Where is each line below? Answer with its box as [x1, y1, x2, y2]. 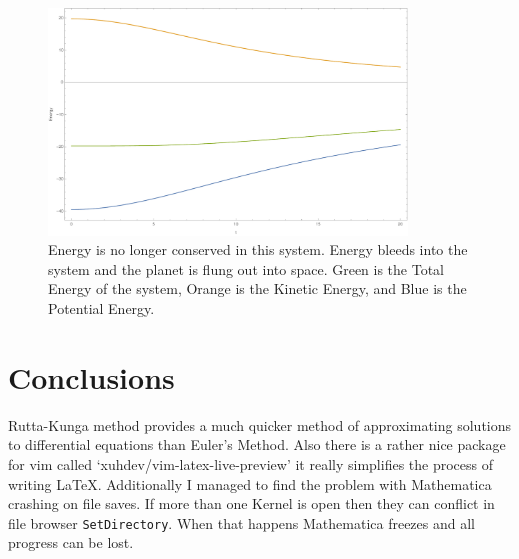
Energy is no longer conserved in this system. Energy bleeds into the [48, 239, 468, 260]
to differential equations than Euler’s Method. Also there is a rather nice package [8, 434, 506, 455]
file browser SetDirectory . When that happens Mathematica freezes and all [8, 512, 475, 533]
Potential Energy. [48, 298, 155, 319]
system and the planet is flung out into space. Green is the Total [48, 258, 445, 279]
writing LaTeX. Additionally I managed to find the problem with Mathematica [8, 473, 492, 494]
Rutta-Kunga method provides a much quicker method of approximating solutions [8, 414, 512, 435]
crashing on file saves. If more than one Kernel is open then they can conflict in [8, 493, 495, 514]
